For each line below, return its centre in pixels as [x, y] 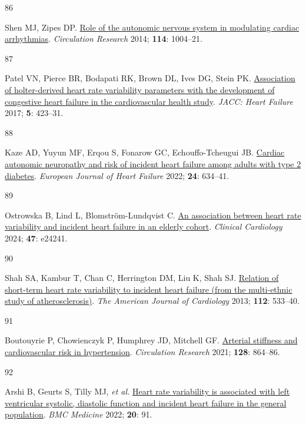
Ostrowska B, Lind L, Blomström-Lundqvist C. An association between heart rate [153, 215]
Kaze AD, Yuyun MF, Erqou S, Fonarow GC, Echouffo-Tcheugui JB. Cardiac [145, 152]
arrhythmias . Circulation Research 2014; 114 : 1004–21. [104, 39]
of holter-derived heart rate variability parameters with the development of [140, 89]
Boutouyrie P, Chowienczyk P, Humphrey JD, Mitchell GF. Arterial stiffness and [151, 340]
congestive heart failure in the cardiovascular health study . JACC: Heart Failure [149, 101]
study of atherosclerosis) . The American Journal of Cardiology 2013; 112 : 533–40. [152, 301]
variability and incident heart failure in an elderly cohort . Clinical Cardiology [144, 226]
